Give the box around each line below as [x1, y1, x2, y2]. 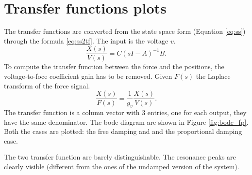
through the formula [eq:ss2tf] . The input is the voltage [4, 35, 168, 45]
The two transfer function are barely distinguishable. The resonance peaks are [4, 152, 236, 162]
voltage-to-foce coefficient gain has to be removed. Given [4, 71, 172, 81]
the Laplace [196, 71, 231, 81]
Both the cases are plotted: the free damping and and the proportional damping [4, 126, 242, 136]
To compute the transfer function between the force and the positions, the [4, 61, 224, 72]
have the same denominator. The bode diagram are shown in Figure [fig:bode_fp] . [4, 117, 249, 127]
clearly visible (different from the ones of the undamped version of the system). [4, 161, 239, 171]
